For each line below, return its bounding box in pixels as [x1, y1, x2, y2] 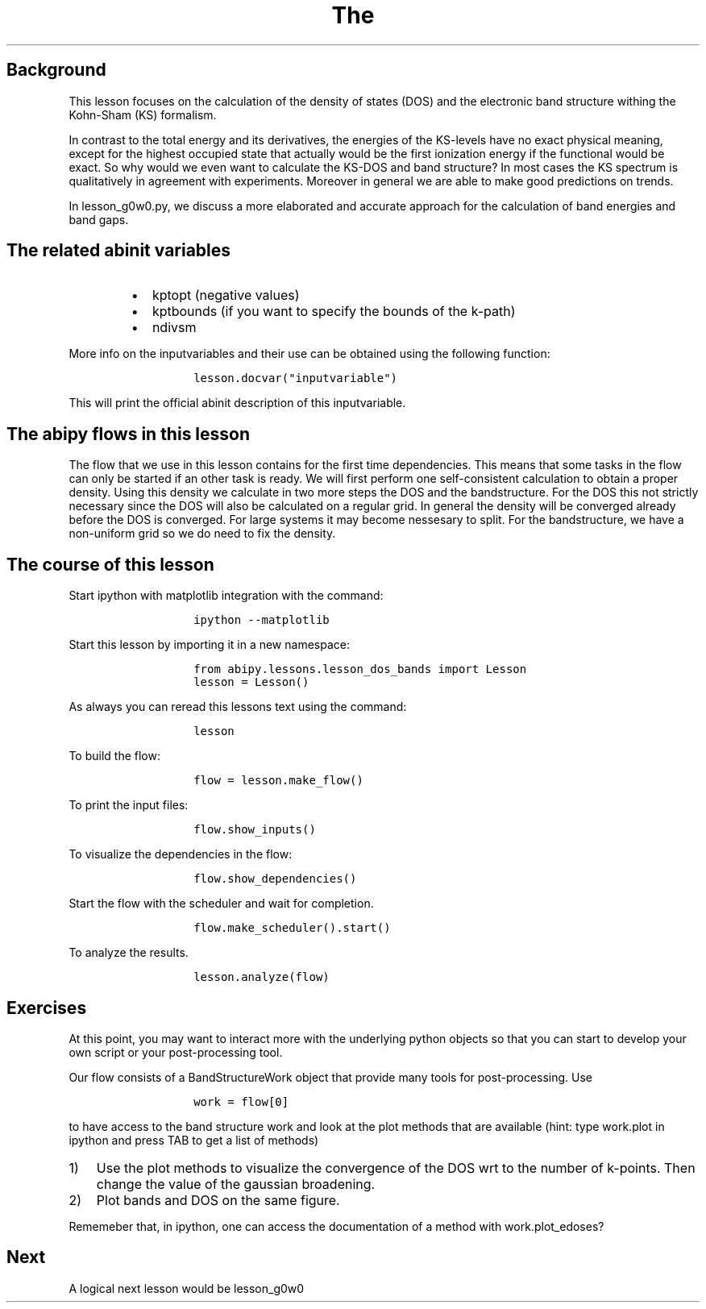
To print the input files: [69, 798, 189, 812]
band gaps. [69, 212, 129, 226]
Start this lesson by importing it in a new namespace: [69, 638, 350, 652]
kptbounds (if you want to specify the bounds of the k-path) [152, 303, 516, 320]
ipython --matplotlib [193, 613, 330, 627]
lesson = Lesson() [193, 675, 309, 689]
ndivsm [152, 319, 197, 336]
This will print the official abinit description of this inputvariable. [69, 396, 406, 410]
